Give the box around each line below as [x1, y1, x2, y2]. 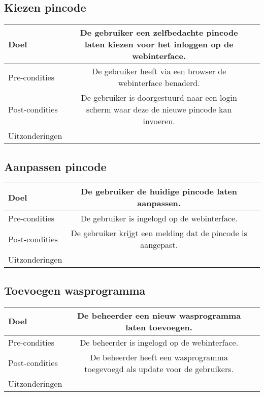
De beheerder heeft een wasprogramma [90, 351, 228, 363]
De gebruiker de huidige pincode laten [81, 185, 238, 197]
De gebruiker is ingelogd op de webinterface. [80, 212, 238, 224]
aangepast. [140, 239, 178, 251]
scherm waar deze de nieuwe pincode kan [86, 103, 232, 116]
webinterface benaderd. [118, 77, 200, 89]
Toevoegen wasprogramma [4, 282, 146, 298]
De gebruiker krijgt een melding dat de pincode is [71, 227, 247, 239]
